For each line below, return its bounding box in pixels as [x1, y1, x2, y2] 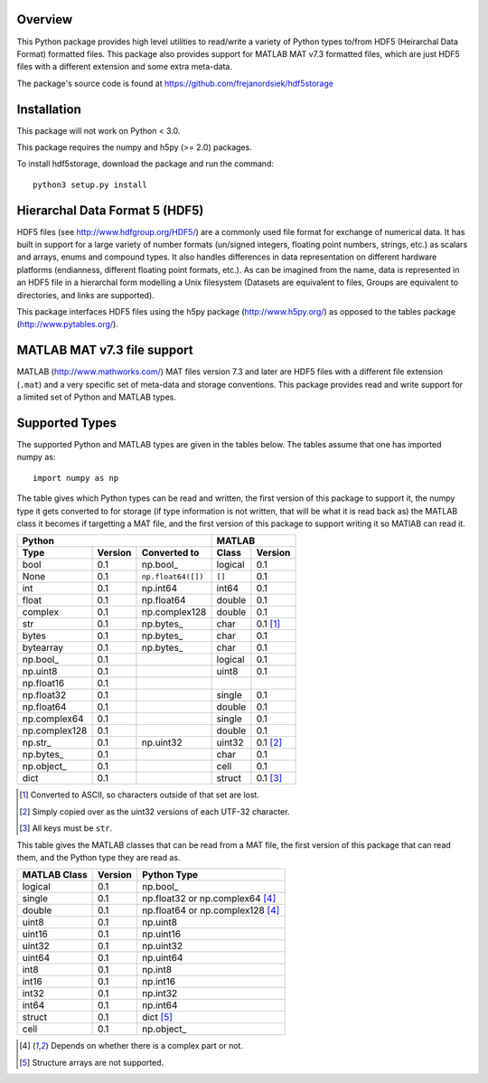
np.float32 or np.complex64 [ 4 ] [141, 892, 277, 905]
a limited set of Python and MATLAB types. [16, 391, 176, 402]
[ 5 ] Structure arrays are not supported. [19, 1057, 164, 1068]
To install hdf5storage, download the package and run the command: [16, 158, 275, 169]
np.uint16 [141, 928, 181, 940]
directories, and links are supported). [16, 289, 155, 300]
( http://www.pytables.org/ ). [16, 319, 119, 330]
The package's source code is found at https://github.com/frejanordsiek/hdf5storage [16, 78, 334, 89]
